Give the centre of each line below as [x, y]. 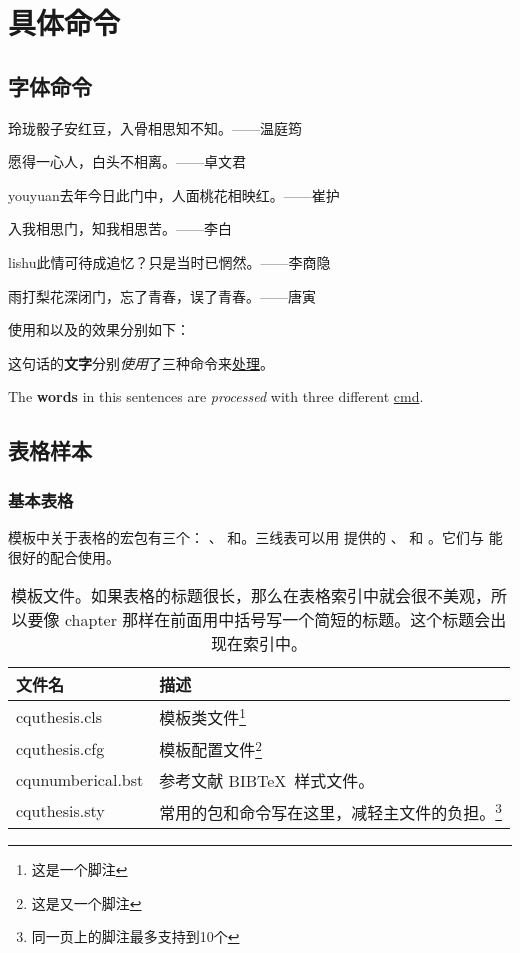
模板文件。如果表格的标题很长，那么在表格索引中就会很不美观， [250, 596]
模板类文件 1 [202, 716]
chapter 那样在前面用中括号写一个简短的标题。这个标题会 [277, 620]
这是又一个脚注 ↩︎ [86, 902]
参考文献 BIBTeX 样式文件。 [267, 780]
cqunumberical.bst [80, 780]
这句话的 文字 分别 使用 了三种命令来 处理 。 [141, 362]
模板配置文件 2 [210, 748]
